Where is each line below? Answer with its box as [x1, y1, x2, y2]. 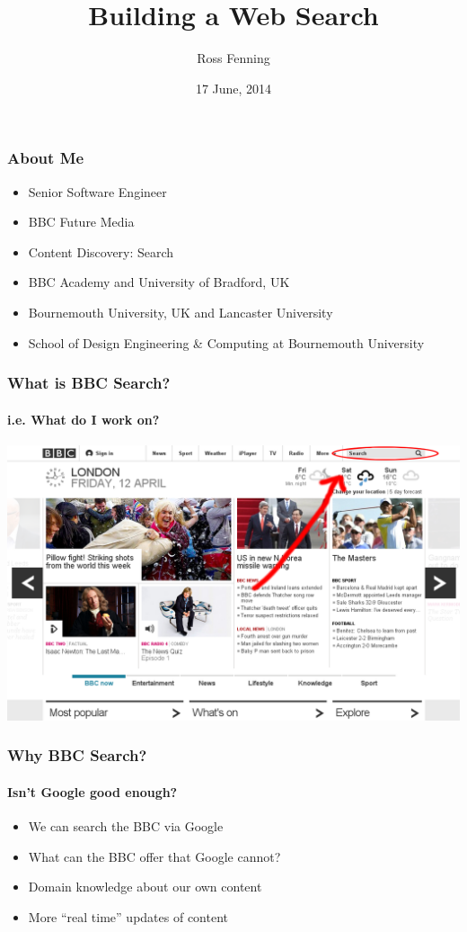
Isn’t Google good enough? [7, 782, 178, 801]
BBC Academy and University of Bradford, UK [28, 273, 290, 291]
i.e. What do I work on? [7, 409, 160, 428]
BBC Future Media [28, 212, 135, 231]
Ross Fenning [197, 49, 270, 67]
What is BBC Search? [7, 372, 171, 394]
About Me [7, 147, 84, 169]
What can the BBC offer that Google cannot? [28, 847, 281, 865]
